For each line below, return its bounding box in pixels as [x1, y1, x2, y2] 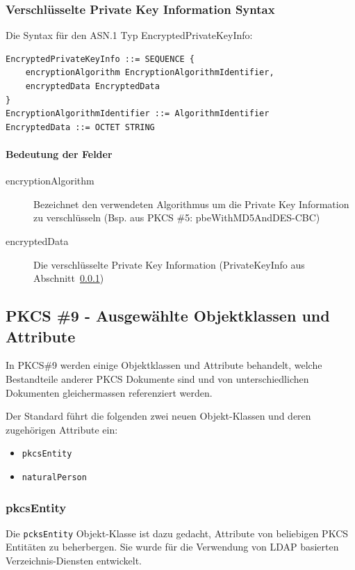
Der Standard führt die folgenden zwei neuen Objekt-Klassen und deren [6, 409, 311, 423]
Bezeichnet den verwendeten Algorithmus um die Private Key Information [33, 196, 349, 211]
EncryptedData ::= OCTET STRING [6, 122, 155, 132]
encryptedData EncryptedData [25, 81, 160, 91]
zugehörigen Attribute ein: [6, 422, 118, 436]
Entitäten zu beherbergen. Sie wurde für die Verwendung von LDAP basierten [6, 539, 339, 554]
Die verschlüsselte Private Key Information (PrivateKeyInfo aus [33, 257, 305, 271]
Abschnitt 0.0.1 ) [33, 271, 104, 285]
